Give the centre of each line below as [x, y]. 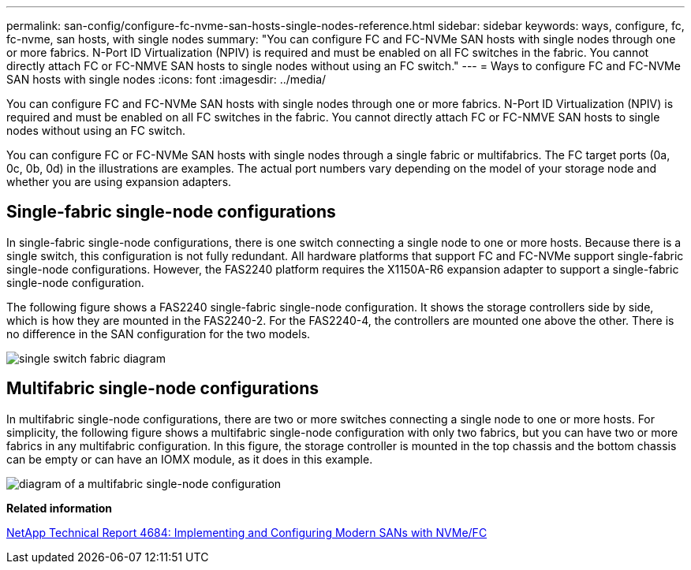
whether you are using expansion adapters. [119, 182]
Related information [60, 508]
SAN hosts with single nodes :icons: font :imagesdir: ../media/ [166, 79]
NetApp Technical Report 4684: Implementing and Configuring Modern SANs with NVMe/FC [247, 532]
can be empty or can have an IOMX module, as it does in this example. [190, 459]
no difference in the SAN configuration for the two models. [159, 333]
